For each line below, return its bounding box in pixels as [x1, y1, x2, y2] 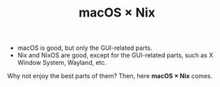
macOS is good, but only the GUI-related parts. [17, 43, 152, 52]
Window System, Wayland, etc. [17, 59, 107, 67]
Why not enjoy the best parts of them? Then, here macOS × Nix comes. [7, 72, 213, 80]
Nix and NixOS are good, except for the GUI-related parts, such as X [17, 51, 214, 59]
